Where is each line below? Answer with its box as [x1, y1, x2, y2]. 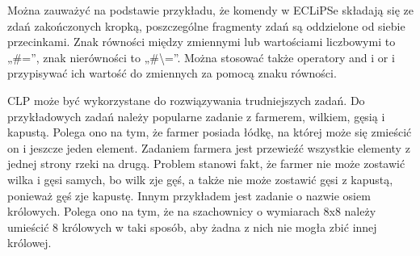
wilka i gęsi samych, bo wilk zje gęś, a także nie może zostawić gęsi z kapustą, [7, 170, 393, 187]
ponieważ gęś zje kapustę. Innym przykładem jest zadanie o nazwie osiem [7, 187, 371, 204]
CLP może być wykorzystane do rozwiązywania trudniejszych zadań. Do [7, 91, 365, 108]
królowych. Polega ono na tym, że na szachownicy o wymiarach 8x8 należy [7, 203, 376, 220]
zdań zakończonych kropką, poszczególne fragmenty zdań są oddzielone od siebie [7, 17, 405, 34]
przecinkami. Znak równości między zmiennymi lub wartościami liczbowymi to [7, 33, 396, 50]
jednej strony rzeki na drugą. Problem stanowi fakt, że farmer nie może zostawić [7, 155, 405, 172]
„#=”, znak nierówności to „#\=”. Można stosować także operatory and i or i [7, 48, 395, 65]
